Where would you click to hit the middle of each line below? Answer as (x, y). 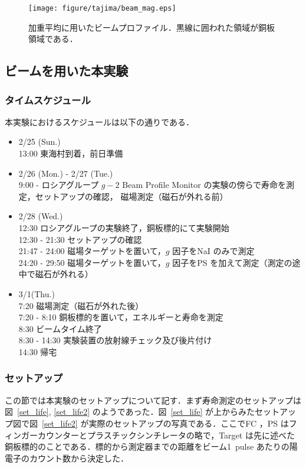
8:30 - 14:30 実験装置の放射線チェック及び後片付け (115, 340)
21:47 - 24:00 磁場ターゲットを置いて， (92, 251)
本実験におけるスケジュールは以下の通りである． (99, 121)
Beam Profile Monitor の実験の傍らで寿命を (204, 185)
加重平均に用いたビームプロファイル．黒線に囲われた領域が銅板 (152, 27)
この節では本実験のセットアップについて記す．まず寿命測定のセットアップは (153, 400)
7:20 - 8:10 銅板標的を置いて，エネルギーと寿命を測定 (121, 317)
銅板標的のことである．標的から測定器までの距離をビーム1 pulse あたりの (147, 446)
